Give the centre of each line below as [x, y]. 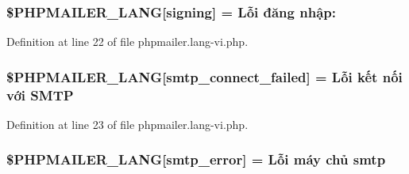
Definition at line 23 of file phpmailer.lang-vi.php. [127, 124]
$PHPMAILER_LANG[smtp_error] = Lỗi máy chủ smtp [196, 159]
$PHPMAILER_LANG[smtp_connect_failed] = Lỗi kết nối [204, 76]
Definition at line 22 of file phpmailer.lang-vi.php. [127, 42]
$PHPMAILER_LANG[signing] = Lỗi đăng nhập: [171, 11]
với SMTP [40, 95]
